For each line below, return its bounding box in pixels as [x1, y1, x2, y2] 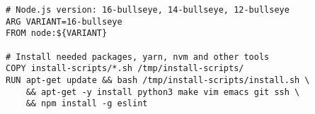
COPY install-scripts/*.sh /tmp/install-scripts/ [6, 63, 244, 74]
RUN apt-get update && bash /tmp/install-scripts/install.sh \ [6, 75, 310, 85]
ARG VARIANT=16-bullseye [6, 16, 122, 27]
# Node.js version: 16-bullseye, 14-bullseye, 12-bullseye [6, 5, 290, 15]
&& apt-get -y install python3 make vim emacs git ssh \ [25, 87, 300, 97]
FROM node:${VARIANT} [6, 28, 108, 39]
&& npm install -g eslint [25, 99, 148, 109]
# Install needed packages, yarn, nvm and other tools [6, 51, 270, 62]
